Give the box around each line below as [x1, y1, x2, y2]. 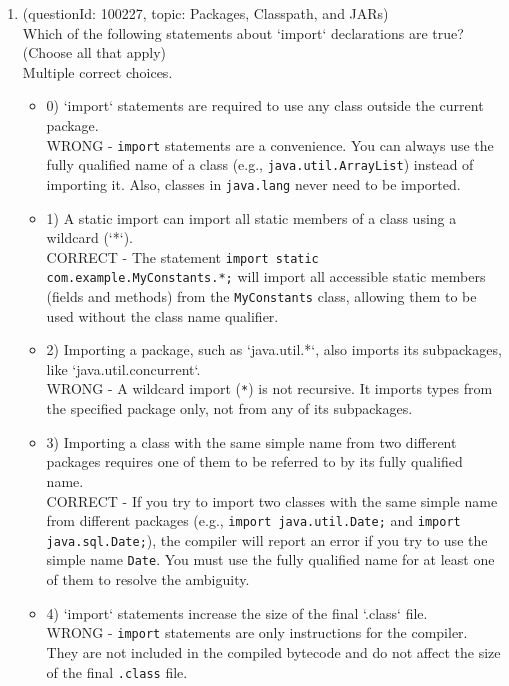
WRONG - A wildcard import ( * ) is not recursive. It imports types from [46, 378, 493, 399]
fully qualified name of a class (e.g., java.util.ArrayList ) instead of [46, 154, 474, 175]
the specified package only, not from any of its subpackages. [46, 398, 413, 419]
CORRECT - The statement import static [46, 246, 319, 267]
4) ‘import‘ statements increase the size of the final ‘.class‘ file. [46, 602, 428, 623]
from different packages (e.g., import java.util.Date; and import [46, 510, 461, 531]
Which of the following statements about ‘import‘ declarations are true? [22, 22, 464, 43]
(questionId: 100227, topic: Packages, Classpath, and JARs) [22, 3, 389, 23]
